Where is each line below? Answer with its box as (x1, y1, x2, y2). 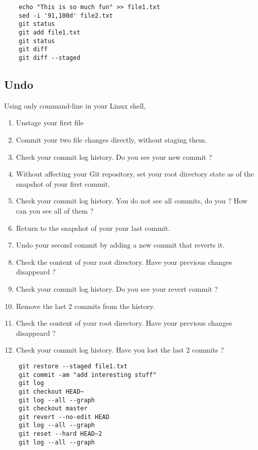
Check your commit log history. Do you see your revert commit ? (16, 283, 218, 294)
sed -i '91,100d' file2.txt (18, 12, 113, 19)
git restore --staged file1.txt (18, 362, 128, 370)
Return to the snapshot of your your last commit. (16, 222, 170, 233)
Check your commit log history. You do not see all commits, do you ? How (16, 195, 248, 206)
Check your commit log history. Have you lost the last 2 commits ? (16, 344, 224, 355)
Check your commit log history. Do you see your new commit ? (16, 151, 212, 162)
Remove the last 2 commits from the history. (16, 300, 155, 311)
